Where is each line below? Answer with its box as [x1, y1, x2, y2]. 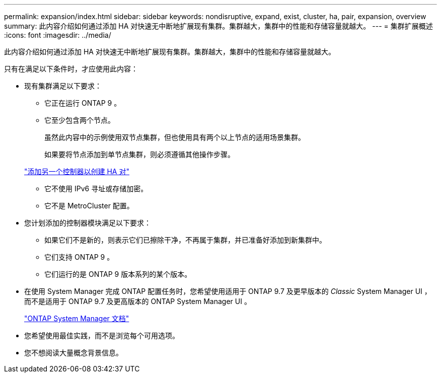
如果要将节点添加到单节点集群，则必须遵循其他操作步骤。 [44, 150, 235, 159]
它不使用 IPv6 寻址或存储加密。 [44, 184, 148, 193]
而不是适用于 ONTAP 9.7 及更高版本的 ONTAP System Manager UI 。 [24, 297, 251, 306]
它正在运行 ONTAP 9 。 [44, 99, 121, 107]
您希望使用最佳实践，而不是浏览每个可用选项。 [24, 331, 179, 340]
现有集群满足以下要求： [24, 82, 102, 90]
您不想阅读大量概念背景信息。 [24, 348, 123, 357]
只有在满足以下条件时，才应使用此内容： [4, 64, 138, 73]
